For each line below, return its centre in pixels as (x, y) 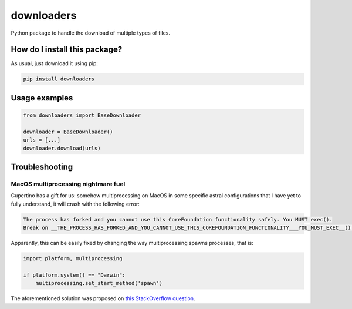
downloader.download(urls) (62, 148)
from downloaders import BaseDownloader (82, 115)
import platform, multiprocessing (73, 259)
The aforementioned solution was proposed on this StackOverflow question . (103, 298)
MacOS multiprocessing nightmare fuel (68, 184)
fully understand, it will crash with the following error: (75, 204)
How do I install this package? (67, 50)
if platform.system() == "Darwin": (74, 275)
